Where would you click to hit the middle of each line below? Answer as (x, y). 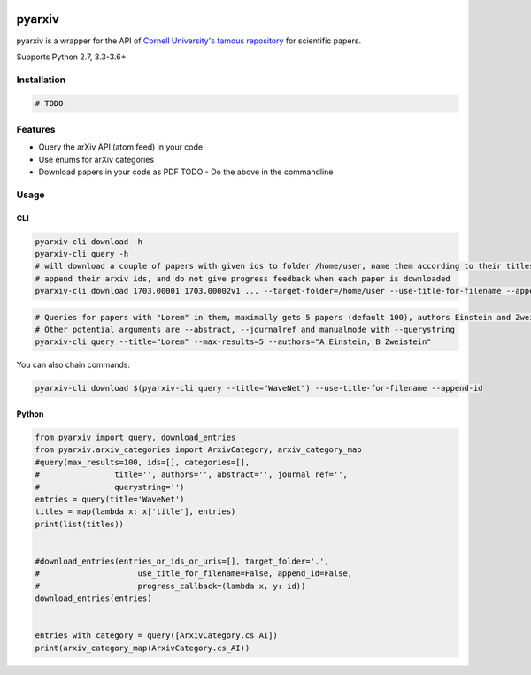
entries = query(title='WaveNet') (110, 499)
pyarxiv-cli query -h (82, 253)
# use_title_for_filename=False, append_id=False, (194, 574)
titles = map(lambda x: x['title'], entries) (135, 512)
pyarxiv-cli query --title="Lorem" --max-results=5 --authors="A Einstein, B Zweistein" (234, 342)
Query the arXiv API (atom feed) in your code (121, 147)
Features (36, 129)
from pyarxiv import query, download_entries (135, 437)
